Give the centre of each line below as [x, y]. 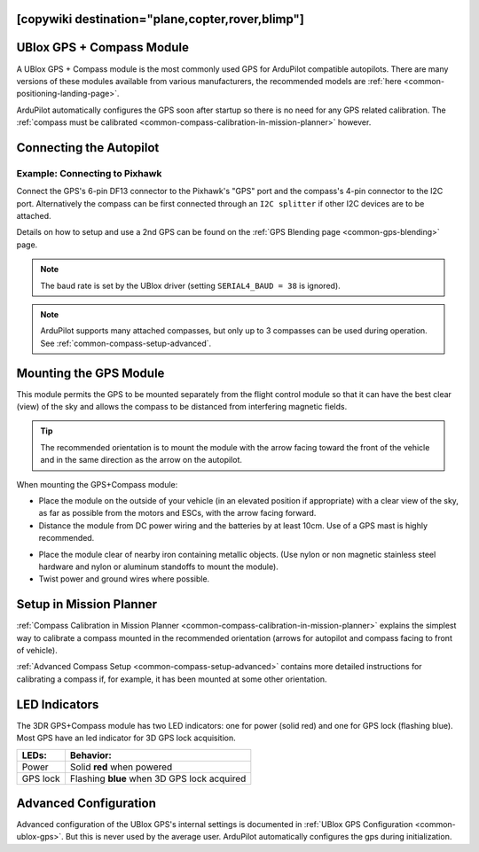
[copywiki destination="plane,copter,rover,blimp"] [161, 19]
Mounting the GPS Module [90, 373]
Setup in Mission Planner [87, 604]
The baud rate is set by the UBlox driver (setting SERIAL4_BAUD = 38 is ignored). [190, 285]
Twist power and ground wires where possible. [124, 579]
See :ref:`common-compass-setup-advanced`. [126, 343]
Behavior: [91, 755]
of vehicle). [37, 651]
